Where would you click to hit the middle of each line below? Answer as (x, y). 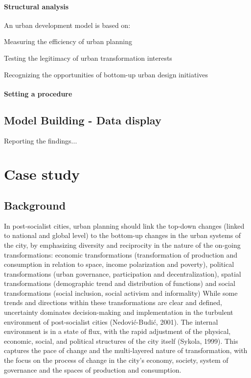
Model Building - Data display (83, 120)
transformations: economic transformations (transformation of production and (121, 254)
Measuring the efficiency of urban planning (68, 41)
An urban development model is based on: (67, 25)
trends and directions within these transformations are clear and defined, (113, 302)
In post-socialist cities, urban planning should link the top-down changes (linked (124, 225)
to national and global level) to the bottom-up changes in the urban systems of (123, 235)
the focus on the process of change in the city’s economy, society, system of (116, 360)
